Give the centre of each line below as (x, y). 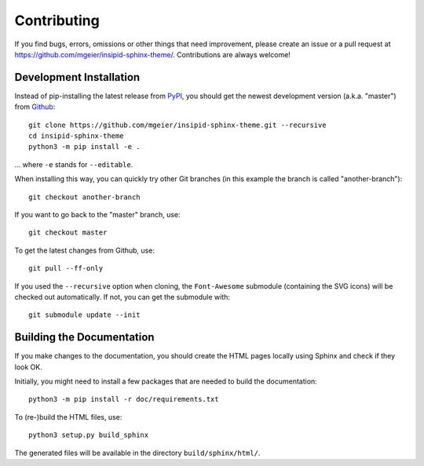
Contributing (57, 20)
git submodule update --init (84, 315)
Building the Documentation (84, 337)
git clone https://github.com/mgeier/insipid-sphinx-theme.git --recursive (177, 125)
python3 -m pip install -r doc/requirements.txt (124, 399)
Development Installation (77, 77)
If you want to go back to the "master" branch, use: (97, 214)
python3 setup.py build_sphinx (89, 435)
